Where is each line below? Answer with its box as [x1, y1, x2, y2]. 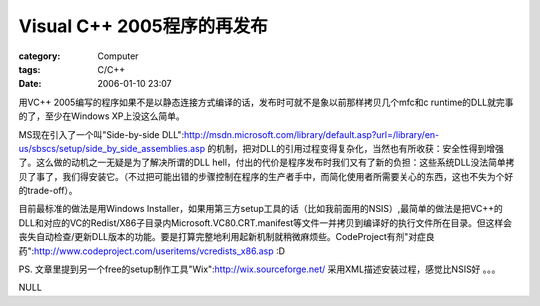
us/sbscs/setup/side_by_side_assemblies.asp [18, 142, 206, 154]
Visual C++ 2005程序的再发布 [18, 15, 269, 37]
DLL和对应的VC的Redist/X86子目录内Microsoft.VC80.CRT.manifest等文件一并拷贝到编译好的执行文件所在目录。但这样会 [18, 216, 512, 229]
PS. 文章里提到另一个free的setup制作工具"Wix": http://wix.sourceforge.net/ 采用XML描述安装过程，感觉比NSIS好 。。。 [18, 263, 501, 275]
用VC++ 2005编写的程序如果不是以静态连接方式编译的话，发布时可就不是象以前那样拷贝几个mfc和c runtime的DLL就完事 [18, 96, 514, 108]
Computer [97, 50, 139, 62]
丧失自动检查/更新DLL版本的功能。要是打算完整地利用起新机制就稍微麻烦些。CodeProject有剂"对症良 [18, 231, 435, 243]
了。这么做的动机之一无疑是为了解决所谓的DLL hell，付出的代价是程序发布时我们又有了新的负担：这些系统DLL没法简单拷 [18, 156, 515, 169]
